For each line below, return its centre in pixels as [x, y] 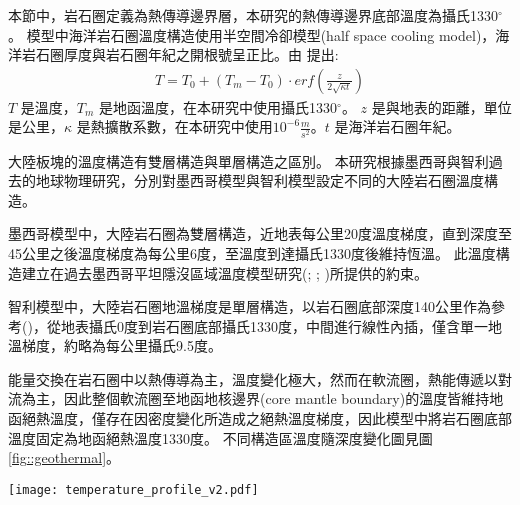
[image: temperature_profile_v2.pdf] [133, 489]
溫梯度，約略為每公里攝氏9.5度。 [115, 345]
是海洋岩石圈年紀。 [397, 126]
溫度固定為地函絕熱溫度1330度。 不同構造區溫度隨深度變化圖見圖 [220, 437]
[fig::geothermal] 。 [64, 457]
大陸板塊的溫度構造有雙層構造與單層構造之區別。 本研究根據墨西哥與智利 [248, 160]
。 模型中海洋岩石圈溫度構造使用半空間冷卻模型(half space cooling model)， [252, 34]
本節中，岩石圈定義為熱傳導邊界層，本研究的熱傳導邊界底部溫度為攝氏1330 [253, 15]
